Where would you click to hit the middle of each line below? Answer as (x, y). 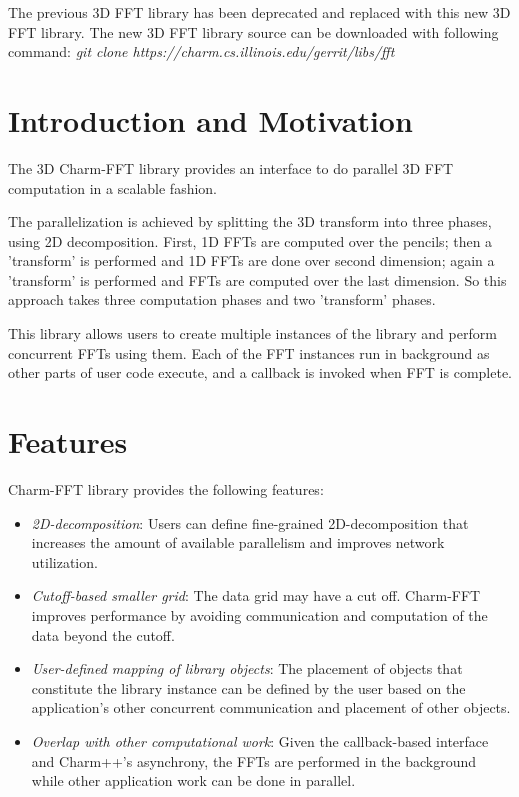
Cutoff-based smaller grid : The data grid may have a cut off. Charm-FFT (256, 595)
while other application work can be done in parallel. (193, 780)
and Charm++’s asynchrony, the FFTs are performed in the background (254, 760)
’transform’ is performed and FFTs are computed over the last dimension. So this (257, 279)
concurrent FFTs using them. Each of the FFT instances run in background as (249, 352)
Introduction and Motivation (210, 119)
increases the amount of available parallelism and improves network (238, 542)
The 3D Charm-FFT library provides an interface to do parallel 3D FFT (231, 167)
